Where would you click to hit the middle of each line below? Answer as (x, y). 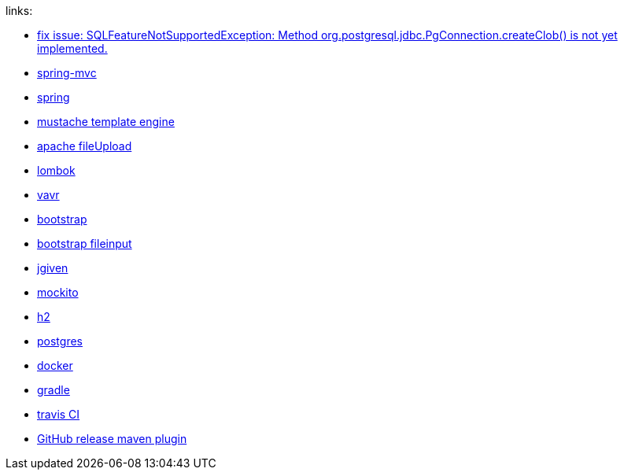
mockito (58, 292)
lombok (56, 170)
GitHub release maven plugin (112, 439)
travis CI (59, 414)
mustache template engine (106, 122)
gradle (54, 390)
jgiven (53, 268)
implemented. (72, 48)
